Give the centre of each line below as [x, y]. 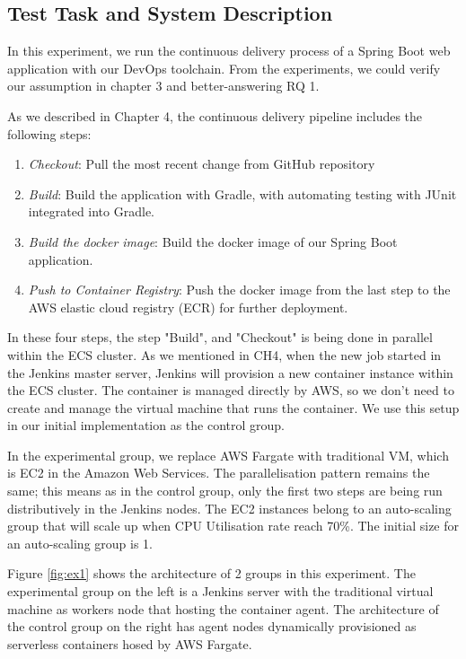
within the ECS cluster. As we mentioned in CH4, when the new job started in [224, 354]
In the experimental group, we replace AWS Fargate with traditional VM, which [228, 455]
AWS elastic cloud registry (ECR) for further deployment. [188, 307]
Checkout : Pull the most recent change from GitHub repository [202, 164]
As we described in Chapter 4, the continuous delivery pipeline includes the [215, 115]
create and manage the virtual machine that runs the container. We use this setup [233, 407]
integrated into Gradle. [91, 211]
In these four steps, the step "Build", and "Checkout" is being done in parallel [220, 337]
